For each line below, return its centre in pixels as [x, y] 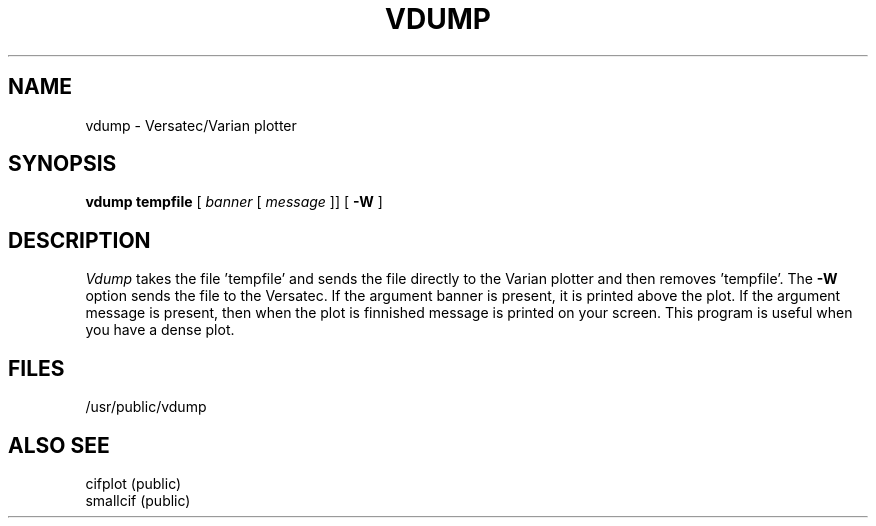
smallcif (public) [138, 500]
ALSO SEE [59, 445]
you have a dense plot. [160, 330]
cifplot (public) [133, 483]
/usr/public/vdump [146, 407]
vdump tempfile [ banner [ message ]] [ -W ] [234, 202]
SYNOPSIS [62, 164]
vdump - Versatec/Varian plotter [191, 125]
